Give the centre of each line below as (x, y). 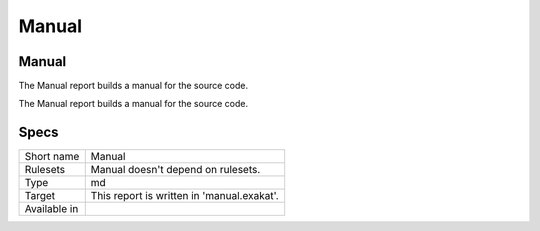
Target (40, 196)
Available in (51, 209)
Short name (52, 157)
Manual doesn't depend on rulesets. (175, 170)
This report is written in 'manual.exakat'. (184, 196)
